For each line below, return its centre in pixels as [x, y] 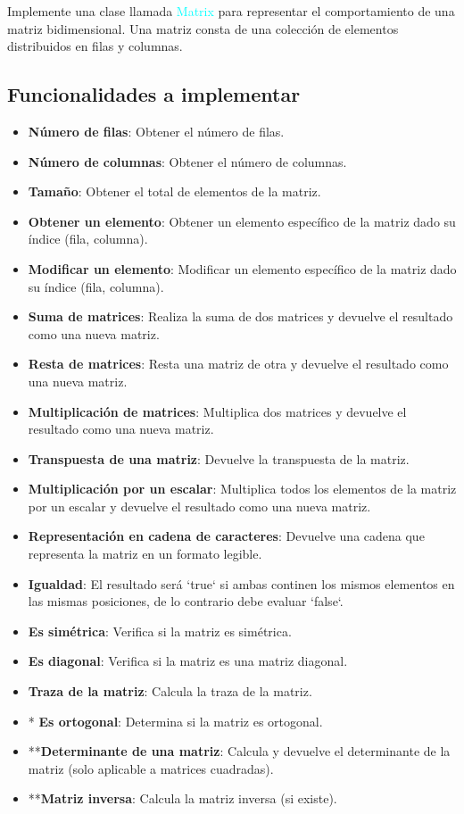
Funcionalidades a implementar [154, 94]
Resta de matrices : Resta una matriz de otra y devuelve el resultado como [238, 364]
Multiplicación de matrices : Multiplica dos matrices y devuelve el [217, 411]
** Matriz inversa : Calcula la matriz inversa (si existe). [182, 798]
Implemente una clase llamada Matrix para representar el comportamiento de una [231, 11]
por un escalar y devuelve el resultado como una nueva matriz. [199, 506]
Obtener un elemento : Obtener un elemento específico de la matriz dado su [242, 221]
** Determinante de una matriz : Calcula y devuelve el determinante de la [239, 751]
